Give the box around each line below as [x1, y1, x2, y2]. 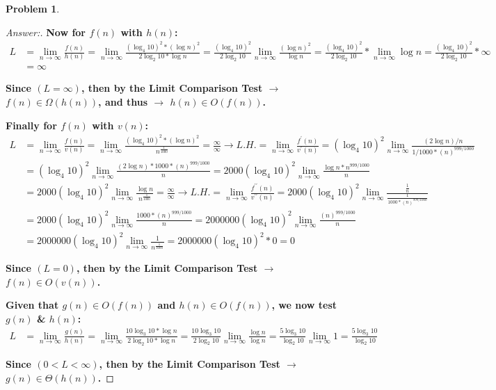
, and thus [98, 94, 148, 108]
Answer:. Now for [6, 24, 86, 39]
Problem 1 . [6, 1, 60, 15]
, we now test [271, 298, 337, 312]
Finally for [6, 117, 57, 132]
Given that [6, 298, 59, 312]
